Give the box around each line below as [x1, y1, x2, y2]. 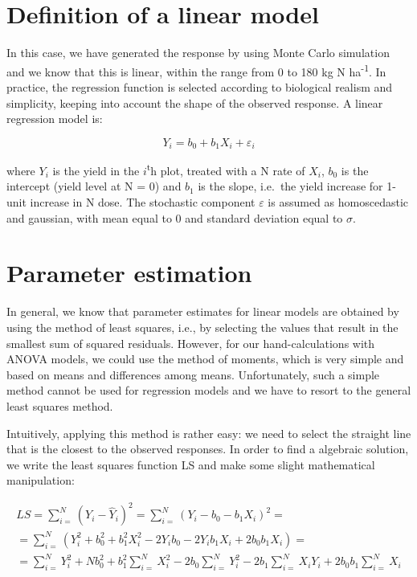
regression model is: [6, 110, 103, 127]
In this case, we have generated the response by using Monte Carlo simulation [6, 44, 390, 61]
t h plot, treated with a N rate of [146, 160, 305, 178]
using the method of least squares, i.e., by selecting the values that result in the [6, 318, 399, 335]
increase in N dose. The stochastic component [30, 194, 256, 211]
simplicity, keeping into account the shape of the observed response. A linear [6, 94, 383, 111]
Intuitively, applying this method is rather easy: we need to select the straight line [6, 424, 411, 441]
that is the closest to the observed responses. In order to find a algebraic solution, [6, 440, 409, 457]
